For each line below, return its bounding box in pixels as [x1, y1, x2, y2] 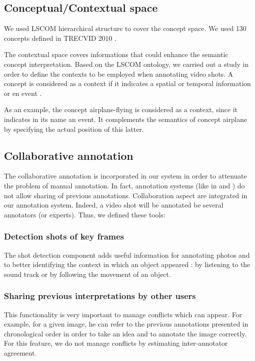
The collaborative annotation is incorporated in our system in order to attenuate [4, 171, 247, 181]
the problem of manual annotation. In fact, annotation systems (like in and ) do [4, 180, 245, 190]
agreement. [4, 347, 37, 358]
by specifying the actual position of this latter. [4, 123, 144, 134]
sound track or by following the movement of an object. [4, 269, 171, 279]
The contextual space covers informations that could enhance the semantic [4, 49, 228, 60]
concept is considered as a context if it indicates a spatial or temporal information [4, 78, 251, 89]
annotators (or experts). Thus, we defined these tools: [4, 209, 166, 219]
